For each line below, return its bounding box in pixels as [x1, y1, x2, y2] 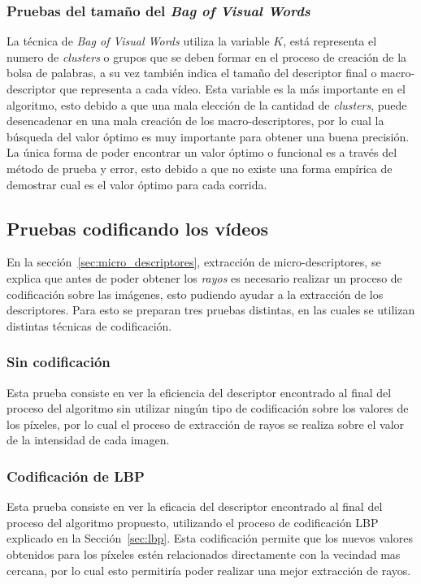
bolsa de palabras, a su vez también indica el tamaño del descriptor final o [7, 64, 377, 81]
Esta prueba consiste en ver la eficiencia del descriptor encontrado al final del [7, 383, 392, 400]
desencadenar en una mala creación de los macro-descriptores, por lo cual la [7, 112, 384, 129]
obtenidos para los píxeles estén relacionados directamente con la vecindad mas [7, 545, 401, 562]
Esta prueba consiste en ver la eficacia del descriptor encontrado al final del [7, 498, 383, 515]
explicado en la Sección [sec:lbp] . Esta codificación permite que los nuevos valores [7, 530, 413, 547]
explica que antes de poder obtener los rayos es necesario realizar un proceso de [7, 269, 402, 286]
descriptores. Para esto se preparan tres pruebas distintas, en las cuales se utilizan [7, 301, 415, 318]
